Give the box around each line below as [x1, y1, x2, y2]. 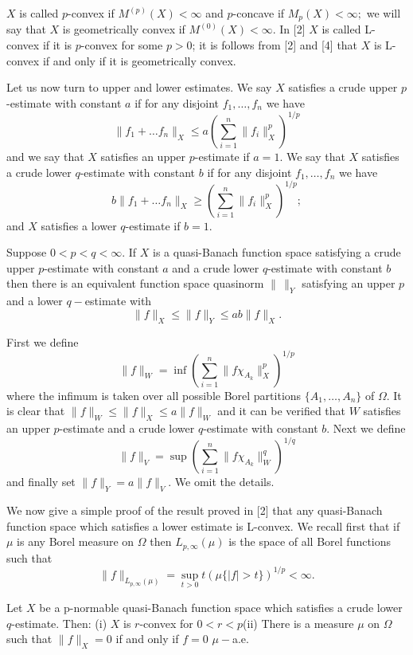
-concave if [232, 5, 285, 21]
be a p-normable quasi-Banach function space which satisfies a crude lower [39, 598, 403, 615]
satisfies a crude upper [288, 79, 398, 96]
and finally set [6, 473, 76, 490]
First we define [6, 333, 79, 350]
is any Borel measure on [17, 533, 134, 550]
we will [366, 5, 401, 21]
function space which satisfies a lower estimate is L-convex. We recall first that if [6, 517, 400, 534]
